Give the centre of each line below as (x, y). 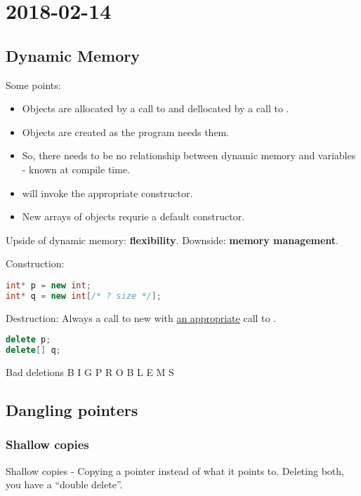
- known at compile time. (76, 169)
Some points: (33, 85)
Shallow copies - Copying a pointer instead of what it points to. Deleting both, (175, 470)
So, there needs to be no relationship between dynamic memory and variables (189, 155)
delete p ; (28, 340)
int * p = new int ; (48, 285)
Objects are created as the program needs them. (126, 132)
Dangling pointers (72, 410)
